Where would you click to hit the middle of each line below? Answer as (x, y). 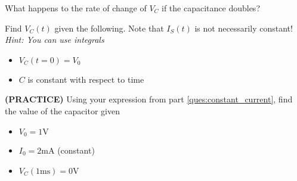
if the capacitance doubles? (211, 8)
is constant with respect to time (86, 79)
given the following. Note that (109, 28)
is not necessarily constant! (244, 28)
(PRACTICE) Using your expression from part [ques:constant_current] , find (149, 99)
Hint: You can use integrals (55, 40)
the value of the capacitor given (62, 110)
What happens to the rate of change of (76, 8)
